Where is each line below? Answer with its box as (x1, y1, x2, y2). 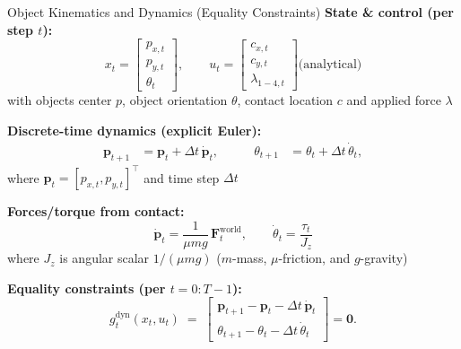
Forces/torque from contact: (7, 202, 185, 221)
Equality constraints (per (7, 278, 166, 297)
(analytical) (298, 58, 362, 72)
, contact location (237, 91, 334, 109)
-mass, (232, 249, 267, 267)
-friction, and (278, 249, 351, 267)
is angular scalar (59, 249, 150, 267)
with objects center (7, 91, 112, 109)
